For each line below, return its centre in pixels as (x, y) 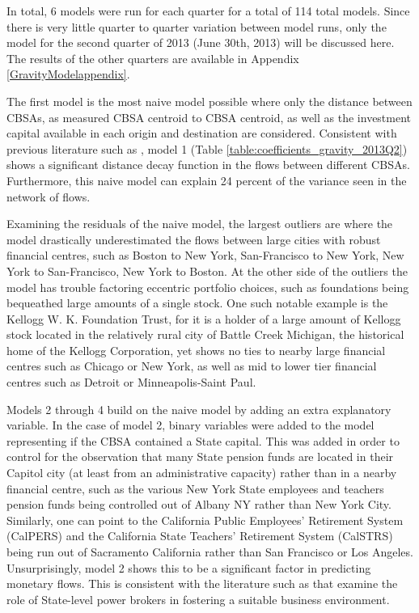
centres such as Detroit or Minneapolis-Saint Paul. (131, 382)
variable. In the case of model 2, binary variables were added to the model (190, 425)
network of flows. (49, 196)
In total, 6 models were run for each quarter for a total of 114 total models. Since (208, 11)
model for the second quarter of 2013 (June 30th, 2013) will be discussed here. (201, 42)
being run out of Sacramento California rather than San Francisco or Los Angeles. (210, 552)
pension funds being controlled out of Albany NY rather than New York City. (199, 504)
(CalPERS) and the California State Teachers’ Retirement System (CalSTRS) (200, 536)
